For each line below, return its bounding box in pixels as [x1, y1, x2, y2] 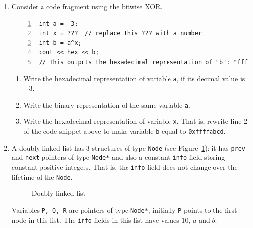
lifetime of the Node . [11, 171, 73, 182]
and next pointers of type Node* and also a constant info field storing [11, 152, 225, 162]
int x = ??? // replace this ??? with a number [39, 30, 202, 37]
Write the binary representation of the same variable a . [23, 99, 190, 110]
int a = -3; [39, 20, 78, 27]
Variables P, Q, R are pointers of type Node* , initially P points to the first [11, 205, 237, 215]
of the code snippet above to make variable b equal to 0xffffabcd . [23, 126, 226, 136]
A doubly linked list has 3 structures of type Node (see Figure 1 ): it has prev [11, 142, 246, 152]
